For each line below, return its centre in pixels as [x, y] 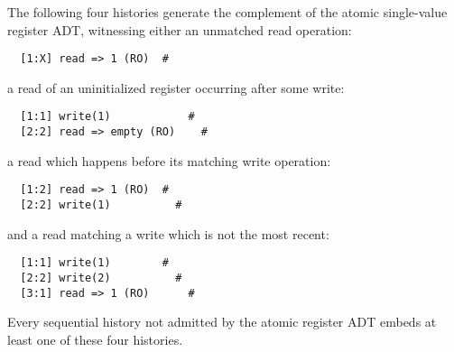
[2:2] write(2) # [101, 278]
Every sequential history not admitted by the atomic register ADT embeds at [222, 322]
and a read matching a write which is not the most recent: [168, 233]
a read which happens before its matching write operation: [169, 160]
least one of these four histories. [95, 339]
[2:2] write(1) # [101, 205]
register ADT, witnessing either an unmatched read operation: [180, 29]
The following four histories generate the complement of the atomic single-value [227, 12]
